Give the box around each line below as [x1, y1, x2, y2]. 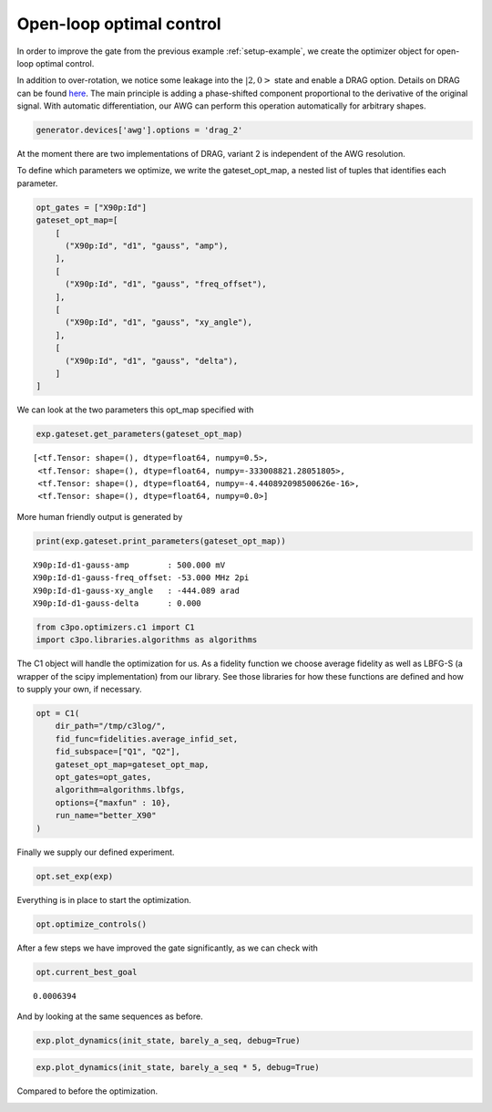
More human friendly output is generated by [16, 511, 183, 522]
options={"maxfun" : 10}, [55, 797, 171, 807]
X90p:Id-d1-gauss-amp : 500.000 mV [33, 559, 226, 570]
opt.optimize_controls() [36, 919, 148, 930]
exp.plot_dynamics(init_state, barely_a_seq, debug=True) [36, 1035, 301, 1045]
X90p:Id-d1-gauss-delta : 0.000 [33, 598, 202, 608]
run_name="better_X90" [55, 810, 157, 821]
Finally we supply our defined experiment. [16, 847, 175, 857]
